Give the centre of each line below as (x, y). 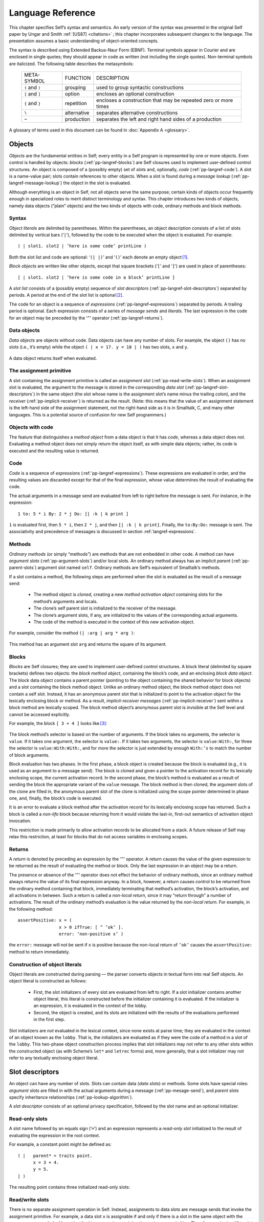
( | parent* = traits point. (55, 1156)
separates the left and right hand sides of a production (159, 119)
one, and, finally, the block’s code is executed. (55, 798)
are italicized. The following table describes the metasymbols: (71, 64)
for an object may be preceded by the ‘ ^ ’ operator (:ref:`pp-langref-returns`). (86, 318)
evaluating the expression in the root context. (55, 1135)
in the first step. (49, 1020)
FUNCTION (78, 78)
